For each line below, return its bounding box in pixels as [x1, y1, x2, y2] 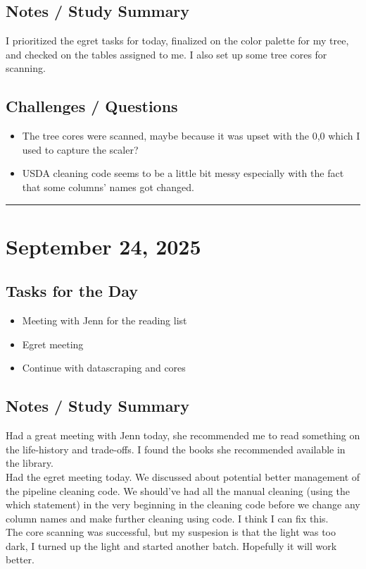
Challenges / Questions [6, 95, 178, 117]
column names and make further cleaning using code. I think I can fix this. [6, 510, 329, 525]
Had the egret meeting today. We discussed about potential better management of [6, 469, 360, 484]
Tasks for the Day [6, 280, 139, 302]
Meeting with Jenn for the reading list [22, 313, 187, 328]
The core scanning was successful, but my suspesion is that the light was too [6, 525, 336, 539]
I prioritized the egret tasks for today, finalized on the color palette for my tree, [6, 33, 349, 48]
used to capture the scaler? [22, 142, 139, 157]
